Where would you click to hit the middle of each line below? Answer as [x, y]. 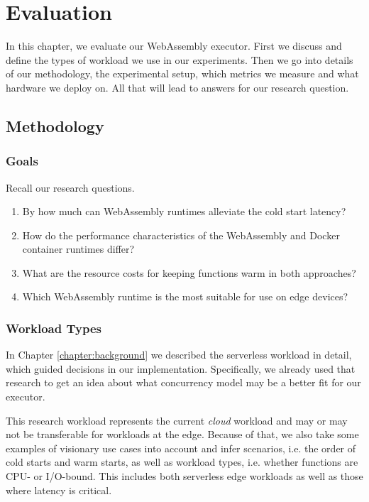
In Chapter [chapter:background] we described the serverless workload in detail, [179, 355]
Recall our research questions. [70, 187]
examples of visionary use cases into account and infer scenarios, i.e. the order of [181, 448]
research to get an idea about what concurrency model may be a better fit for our [183, 382]
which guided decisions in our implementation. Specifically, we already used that [181, 368]
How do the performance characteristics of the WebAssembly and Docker [181, 235]
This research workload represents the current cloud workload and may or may [177, 420]
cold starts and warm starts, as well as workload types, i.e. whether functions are [182, 462]
